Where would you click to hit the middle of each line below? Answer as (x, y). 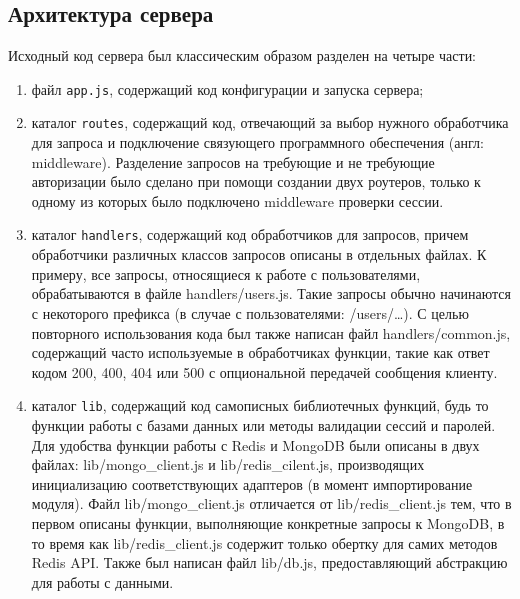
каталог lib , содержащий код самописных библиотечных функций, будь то (260, 405)
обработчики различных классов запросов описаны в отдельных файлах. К (259, 254)
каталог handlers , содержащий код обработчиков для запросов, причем (250, 234)
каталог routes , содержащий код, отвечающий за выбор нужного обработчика (270, 122)
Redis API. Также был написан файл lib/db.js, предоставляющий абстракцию (269, 562)
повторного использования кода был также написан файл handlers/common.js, (271, 332)
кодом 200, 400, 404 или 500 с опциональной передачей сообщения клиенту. (264, 371)
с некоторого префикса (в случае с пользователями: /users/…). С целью (250, 312)
